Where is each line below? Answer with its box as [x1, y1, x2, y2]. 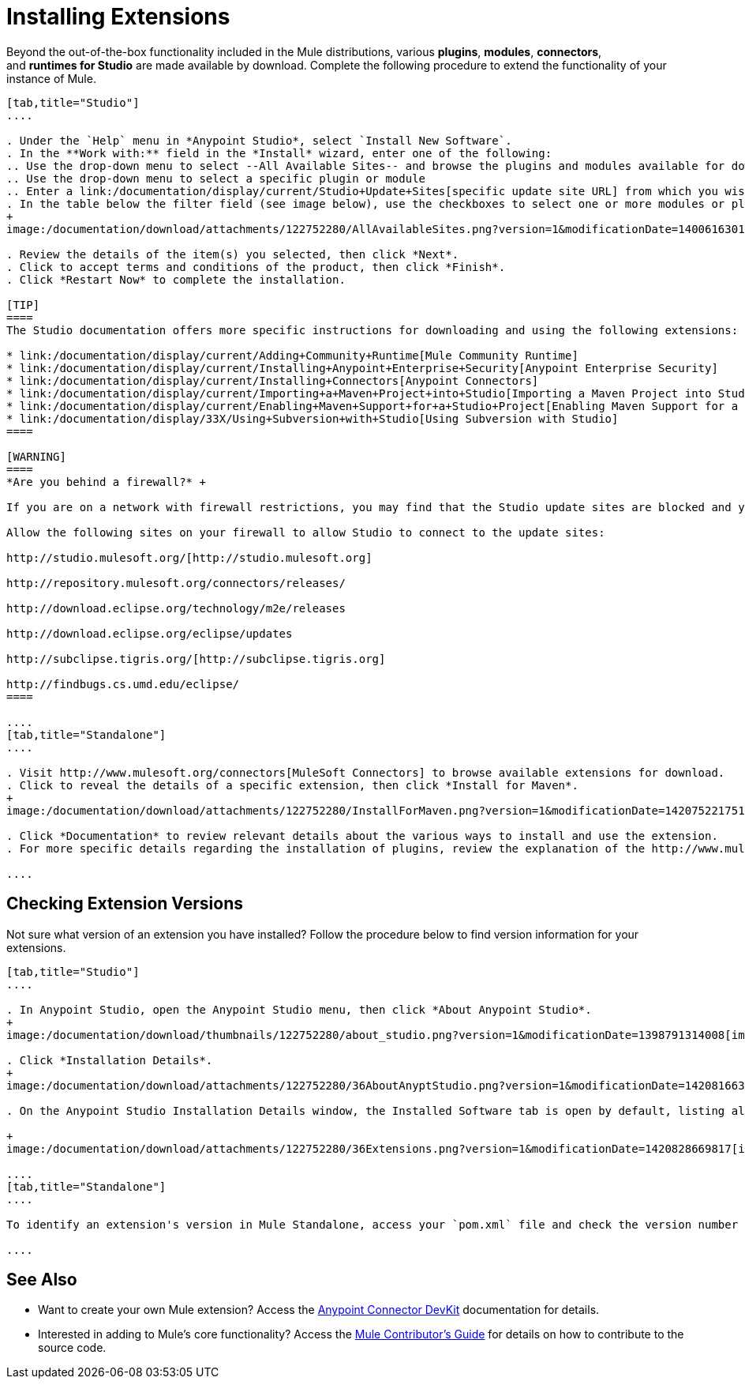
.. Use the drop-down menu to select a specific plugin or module [6, 171, 426, 185]
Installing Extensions [6, 3, 230, 30]
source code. [38, 1341, 107, 1355]
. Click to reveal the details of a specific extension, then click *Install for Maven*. [6, 778, 578, 792]
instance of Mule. [6, 71, 96, 85]
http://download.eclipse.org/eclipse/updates [6, 627, 293, 640]
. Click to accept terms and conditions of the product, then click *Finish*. [6, 260, 506, 273]
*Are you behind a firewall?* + [6, 475, 206, 488]
